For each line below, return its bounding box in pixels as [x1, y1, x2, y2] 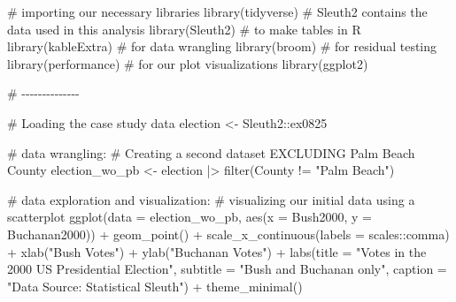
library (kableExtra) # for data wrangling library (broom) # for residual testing [7, 37, 437, 56]
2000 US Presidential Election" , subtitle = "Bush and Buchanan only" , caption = [7, 260, 447, 278]
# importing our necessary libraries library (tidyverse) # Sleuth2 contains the [7, 3, 428, 20]
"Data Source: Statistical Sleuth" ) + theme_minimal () [7, 276, 303, 295]
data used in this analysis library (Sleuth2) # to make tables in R [7, 19, 361, 38]
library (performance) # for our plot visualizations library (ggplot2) [7, 54, 368, 72]
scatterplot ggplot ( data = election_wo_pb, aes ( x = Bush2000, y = [7, 208, 372, 226]
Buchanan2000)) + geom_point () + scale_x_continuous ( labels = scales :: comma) [7, 224, 450, 243]
